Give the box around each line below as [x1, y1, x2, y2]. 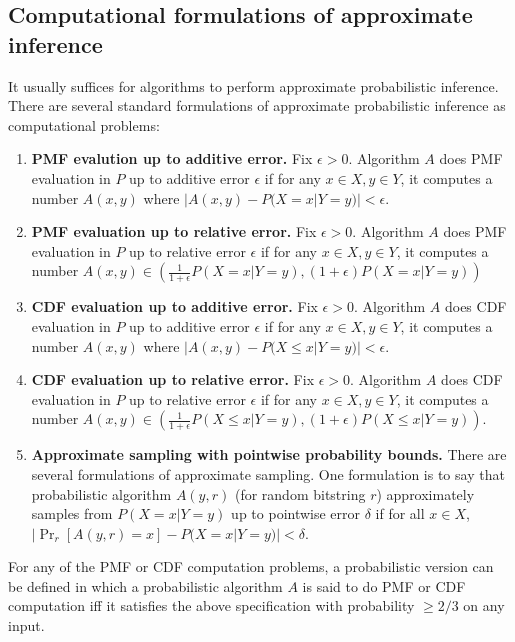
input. [8, 615, 45, 636]
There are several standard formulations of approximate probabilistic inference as [8, 95, 506, 116]
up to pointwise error [231, 503, 361, 524]
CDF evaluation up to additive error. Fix [31, 296, 318, 317]
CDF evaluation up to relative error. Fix [31, 369, 315, 390]
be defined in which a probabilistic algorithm [8, 575, 283, 596]
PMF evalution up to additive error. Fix [31, 148, 313, 169]
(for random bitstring [234, 483, 366, 504]
